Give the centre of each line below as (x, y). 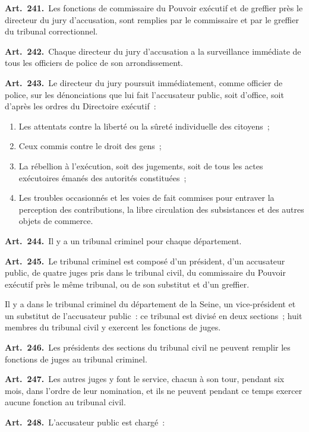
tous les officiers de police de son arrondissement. (94, 63)
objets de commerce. (56, 221)
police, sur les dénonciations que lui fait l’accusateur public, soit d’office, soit (144, 94)
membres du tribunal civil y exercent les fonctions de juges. (113, 327)
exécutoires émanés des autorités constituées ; (103, 177)
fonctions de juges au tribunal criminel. (76, 359)
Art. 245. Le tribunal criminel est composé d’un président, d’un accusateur (145, 261)
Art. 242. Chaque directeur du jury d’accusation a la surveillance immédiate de (153, 51)
